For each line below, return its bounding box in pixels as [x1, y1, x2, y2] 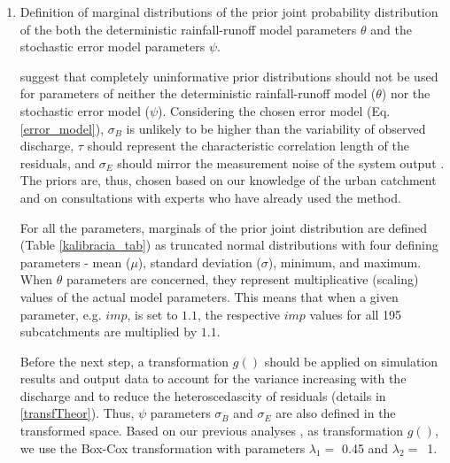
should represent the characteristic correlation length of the [87, 136, 409, 155]
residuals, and [19, 153, 96, 172]
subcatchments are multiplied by [19, 322, 198, 341]
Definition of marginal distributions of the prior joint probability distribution [19, 3, 438, 20]
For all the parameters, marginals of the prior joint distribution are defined [19, 218, 428, 236]
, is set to [127, 305, 178, 323]
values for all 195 [309, 305, 402, 323]
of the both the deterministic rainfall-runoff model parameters [19, 19, 357, 38]
